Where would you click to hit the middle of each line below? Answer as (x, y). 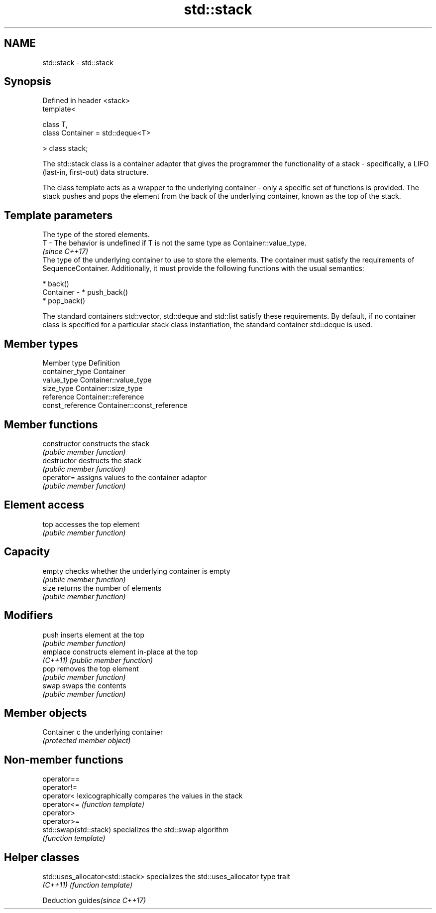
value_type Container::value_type (97, 380)
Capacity (27, 552)
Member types (41, 344)
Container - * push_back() (85, 292)
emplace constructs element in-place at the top (120, 652)
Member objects (46, 713)
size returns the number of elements (102, 588)
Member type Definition (81, 363)
